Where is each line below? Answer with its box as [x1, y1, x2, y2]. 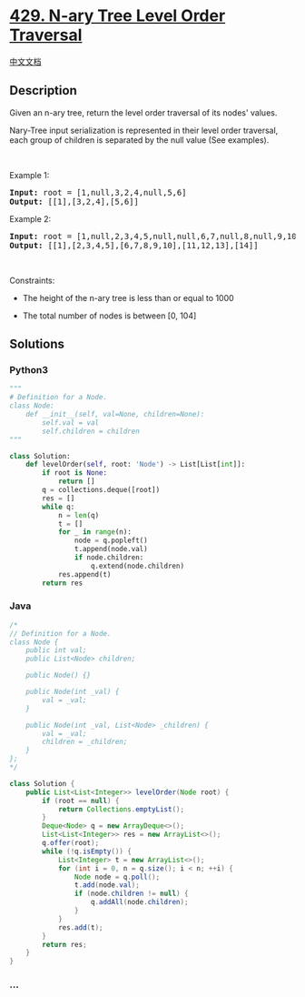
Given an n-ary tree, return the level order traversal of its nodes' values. [9, 106, 278, 118]
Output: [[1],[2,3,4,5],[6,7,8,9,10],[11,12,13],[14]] [9, 240, 259, 250]
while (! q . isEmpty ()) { [42, 847, 132, 856]
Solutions [9, 337, 65, 352]
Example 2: [9, 213, 52, 224]
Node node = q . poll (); [74, 872, 161, 881]
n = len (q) [57, 510, 100, 519]
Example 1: [9, 169, 50, 180]
